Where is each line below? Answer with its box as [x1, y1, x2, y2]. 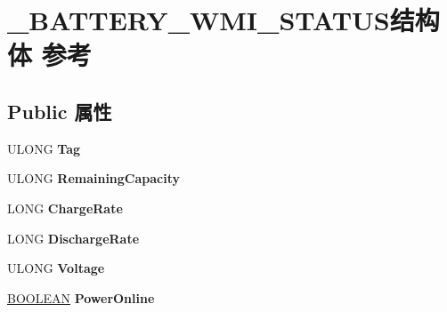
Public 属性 [7, 97, 112, 124]
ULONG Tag [7, 139, 81, 157]
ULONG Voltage [7, 259, 105, 277]
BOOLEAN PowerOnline [7, 288, 155, 307]
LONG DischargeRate [7, 228, 140, 247]
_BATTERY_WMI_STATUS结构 [7, 2, 440, 38]
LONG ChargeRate [7, 198, 123, 217]
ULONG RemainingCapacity [7, 169, 181, 188]
